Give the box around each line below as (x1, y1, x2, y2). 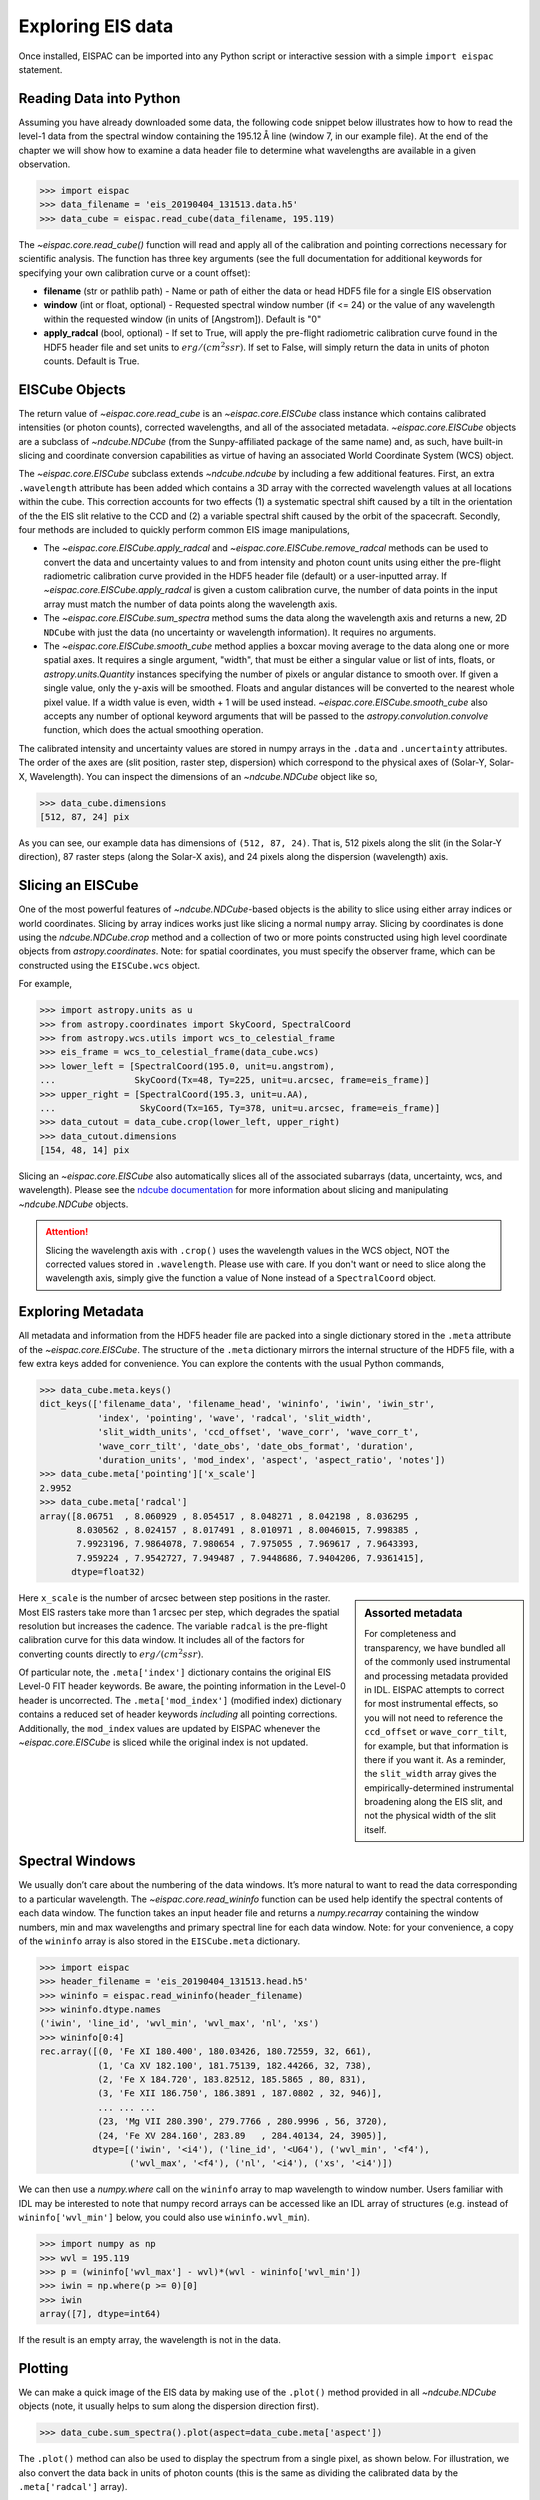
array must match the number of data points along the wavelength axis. (43, 598, 338, 610)
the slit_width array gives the (364, 1768, 497, 1780)
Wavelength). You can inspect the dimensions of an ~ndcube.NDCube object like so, (29, 770, 378, 782)
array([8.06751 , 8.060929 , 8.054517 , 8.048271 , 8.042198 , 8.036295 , (39, 1510, 420, 1522)
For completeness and (364, 1628, 457, 1640)
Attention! (45, 1226, 89, 1238)
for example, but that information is (364, 1740, 509, 1752)
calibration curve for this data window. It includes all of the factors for (18, 1634, 305, 1646)
